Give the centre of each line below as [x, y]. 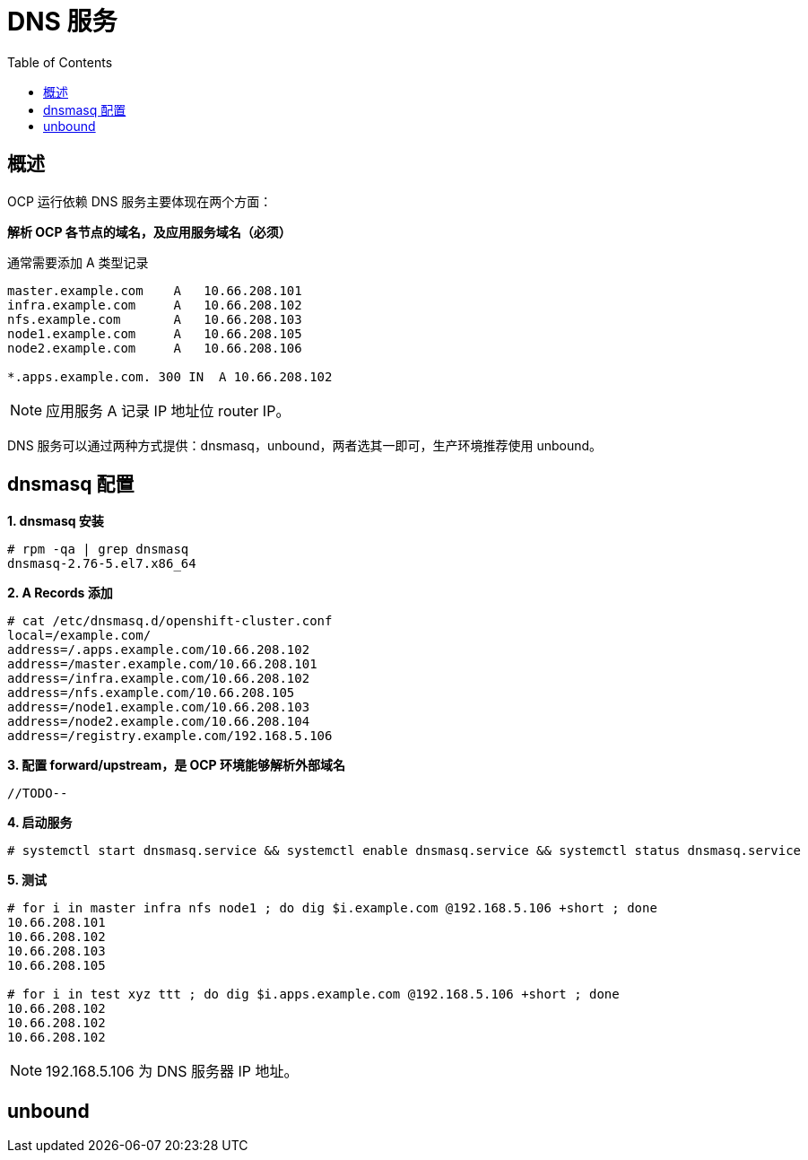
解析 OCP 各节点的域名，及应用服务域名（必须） [149, 231]
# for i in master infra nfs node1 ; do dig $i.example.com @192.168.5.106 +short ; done [332, 908]
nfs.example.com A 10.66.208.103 [155, 319]
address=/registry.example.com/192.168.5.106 [170, 736]
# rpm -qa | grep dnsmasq [98, 549]
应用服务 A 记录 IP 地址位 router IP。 [168, 410]
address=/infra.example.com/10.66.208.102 [159, 679]
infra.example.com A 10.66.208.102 [155, 305]
